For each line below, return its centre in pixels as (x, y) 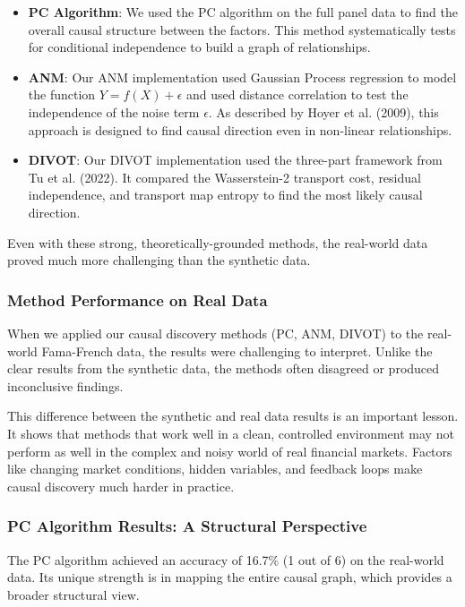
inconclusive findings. (65, 385)
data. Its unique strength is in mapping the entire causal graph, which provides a (230, 577)
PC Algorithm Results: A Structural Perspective (187, 526)
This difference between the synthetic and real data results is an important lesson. (233, 416)
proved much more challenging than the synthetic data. (159, 260)
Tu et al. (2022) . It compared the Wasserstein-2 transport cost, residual (224, 177)
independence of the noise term (114, 111)
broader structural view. (73, 594)
